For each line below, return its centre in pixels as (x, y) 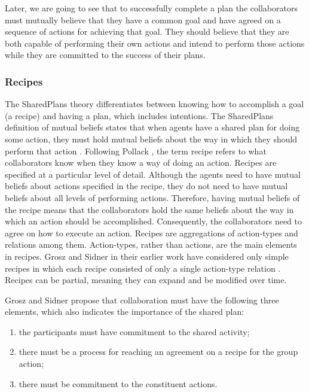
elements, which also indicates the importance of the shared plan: (125, 312)
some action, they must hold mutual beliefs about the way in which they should (151, 139)
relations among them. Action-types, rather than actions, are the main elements (151, 244)
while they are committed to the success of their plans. (105, 55)
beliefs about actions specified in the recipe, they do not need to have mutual (146, 186)
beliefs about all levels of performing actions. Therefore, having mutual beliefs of (152, 197)
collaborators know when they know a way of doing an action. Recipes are (141, 162)
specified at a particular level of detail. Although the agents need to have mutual (153, 174)
